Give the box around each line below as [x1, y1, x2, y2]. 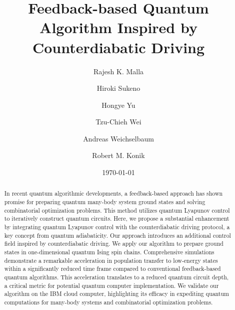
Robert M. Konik [92, 150, 145, 161]
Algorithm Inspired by [39, 17, 197, 38]
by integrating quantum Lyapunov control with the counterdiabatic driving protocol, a [4, 223, 230, 231]
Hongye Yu [101, 99, 135, 110]
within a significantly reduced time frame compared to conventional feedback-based [4, 264, 221, 273]
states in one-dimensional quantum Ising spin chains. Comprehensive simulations [4, 248, 214, 256]
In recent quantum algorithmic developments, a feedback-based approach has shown [4, 189, 223, 198]
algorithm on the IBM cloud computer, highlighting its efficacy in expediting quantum [4, 289, 229, 298]
